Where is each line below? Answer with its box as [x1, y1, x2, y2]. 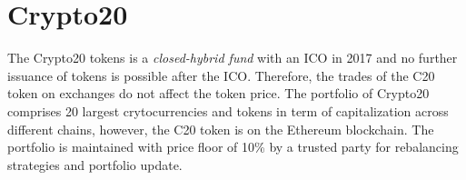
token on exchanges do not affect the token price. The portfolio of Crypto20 [7, 84, 430, 103]
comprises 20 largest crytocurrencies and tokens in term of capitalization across [7, 101, 449, 120]
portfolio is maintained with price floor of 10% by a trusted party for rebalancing [7, 137, 459, 156]
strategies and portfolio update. [7, 155, 183, 174]
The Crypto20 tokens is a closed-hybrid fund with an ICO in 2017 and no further [7, 48, 458, 67]
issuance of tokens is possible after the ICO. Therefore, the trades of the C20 [7, 65, 435, 85]
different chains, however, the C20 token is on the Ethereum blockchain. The [7, 119, 434, 138]
